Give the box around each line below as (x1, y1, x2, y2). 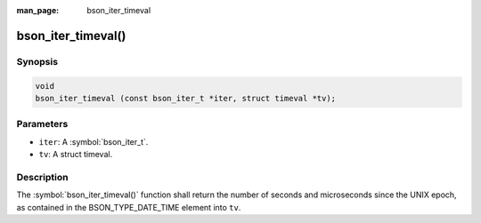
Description (16, 171, 69, 183)
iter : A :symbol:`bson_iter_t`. (38, 136, 149, 147)
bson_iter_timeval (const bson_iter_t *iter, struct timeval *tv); (35, 93, 337, 103)
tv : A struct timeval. (38, 149, 113, 160)
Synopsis (16, 55, 58, 68)
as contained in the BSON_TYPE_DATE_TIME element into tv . (16, 202, 241, 212)
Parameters (16, 118, 69, 131)
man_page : (16, 5, 60, 15)
